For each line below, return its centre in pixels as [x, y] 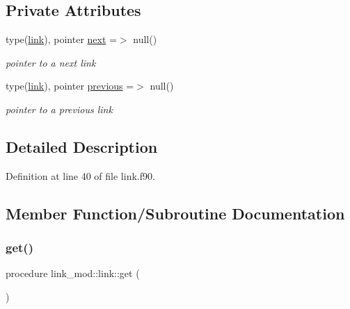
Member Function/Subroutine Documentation [175, 213]
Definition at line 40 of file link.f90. [80, 175]
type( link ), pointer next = [61, 39]
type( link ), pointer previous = [70, 86]
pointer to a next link [51, 62]
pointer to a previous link [59, 109]
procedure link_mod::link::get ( [73, 273]
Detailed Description [82, 146]
